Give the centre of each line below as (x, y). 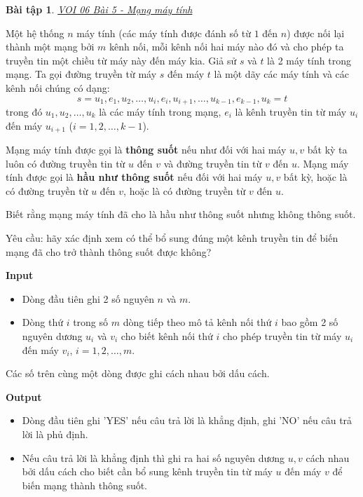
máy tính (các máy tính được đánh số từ (164, 33)
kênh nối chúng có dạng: (58, 87)
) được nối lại (316, 33)
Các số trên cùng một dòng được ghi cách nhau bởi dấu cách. (138, 373)
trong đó (24, 112)
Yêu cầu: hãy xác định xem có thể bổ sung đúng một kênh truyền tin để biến (172, 238)
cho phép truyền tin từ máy (282, 336)
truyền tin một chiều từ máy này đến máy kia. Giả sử (121, 60)
